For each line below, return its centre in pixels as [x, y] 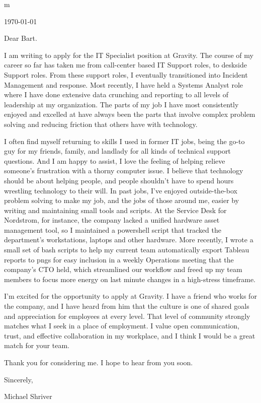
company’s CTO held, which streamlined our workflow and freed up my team [123, 269]
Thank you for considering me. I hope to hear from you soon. [99, 362]
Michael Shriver [28, 396]
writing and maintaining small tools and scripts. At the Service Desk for [115, 210]
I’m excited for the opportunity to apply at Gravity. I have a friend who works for [130, 296]
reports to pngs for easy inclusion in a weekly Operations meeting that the [119, 259]
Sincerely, [19, 379]
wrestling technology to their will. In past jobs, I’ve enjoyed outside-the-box [121, 190]
